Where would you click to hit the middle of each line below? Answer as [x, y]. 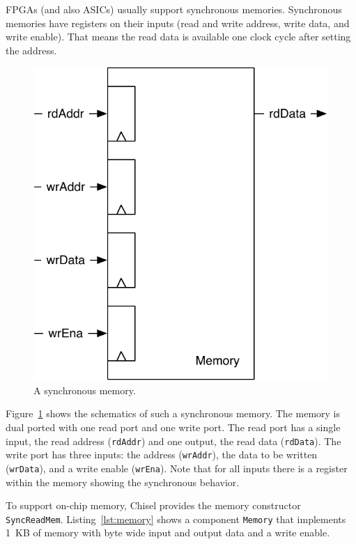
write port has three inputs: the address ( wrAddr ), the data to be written [162, 454]
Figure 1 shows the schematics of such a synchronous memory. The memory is [173, 413]
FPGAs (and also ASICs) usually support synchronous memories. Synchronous [174, 9]
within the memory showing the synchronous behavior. [123, 482]
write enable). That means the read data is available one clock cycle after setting [178, 37]
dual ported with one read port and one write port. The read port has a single [173, 427]
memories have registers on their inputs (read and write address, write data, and [178, 23]
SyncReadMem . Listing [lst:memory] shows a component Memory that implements [176, 519]
